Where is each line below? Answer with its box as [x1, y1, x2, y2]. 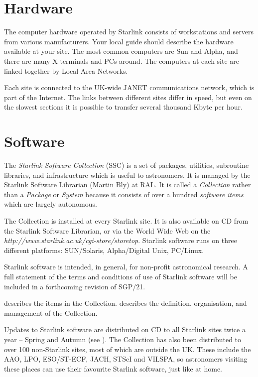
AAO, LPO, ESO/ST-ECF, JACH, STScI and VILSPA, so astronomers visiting [4, 354, 248, 364]
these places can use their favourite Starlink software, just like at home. [4, 363, 223, 374]
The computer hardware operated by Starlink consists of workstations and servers [4, 26, 254, 37]
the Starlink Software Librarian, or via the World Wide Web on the [4, 225, 211, 236]
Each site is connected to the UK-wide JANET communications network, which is [4, 82, 255, 93]
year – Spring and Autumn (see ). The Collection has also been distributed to [4, 334, 242, 344]
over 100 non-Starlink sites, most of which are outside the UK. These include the [4, 344, 251, 354]
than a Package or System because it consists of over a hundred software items [4, 189, 244, 199]
